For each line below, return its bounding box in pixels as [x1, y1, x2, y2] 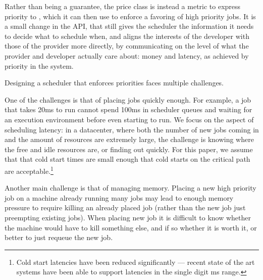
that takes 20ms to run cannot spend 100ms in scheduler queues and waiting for [5, 104, 252, 115]
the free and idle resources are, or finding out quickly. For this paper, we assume [5, 144, 253, 154]
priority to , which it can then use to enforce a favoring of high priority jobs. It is [5, 11, 256, 21]
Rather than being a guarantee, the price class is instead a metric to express [5, 1, 241, 11]
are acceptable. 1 [5, 164, 54, 176]
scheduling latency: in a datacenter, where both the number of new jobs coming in [5, 124, 259, 134]
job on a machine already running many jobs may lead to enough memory [5, 192, 234, 203]
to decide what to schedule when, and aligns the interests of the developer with [5, 30, 249, 41]
